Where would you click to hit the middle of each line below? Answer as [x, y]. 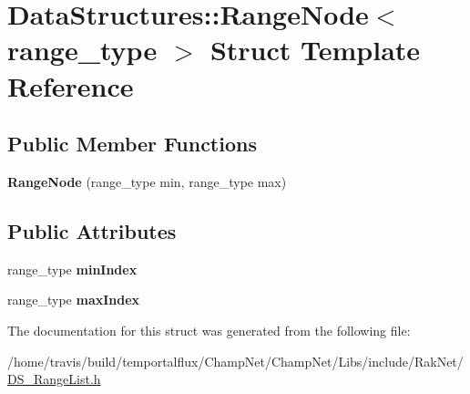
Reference [71, 85]
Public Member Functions [132, 144]
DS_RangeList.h [54, 379]
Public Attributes [92, 230]
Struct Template [315, 50]
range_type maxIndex [74, 300]
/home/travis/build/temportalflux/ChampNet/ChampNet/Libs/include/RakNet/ [235, 361]
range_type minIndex [72, 269]
